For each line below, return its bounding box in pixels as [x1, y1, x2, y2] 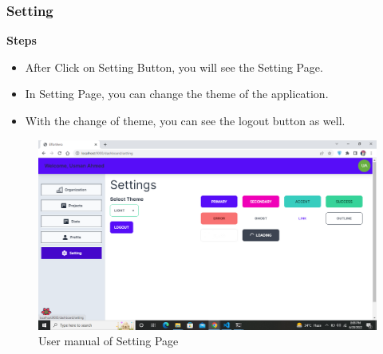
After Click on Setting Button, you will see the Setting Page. [25, 58, 323, 75]
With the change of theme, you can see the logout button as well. [25, 112, 345, 128]
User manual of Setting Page [38, 332, 179, 349]
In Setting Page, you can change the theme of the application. [25, 85, 329, 102]
